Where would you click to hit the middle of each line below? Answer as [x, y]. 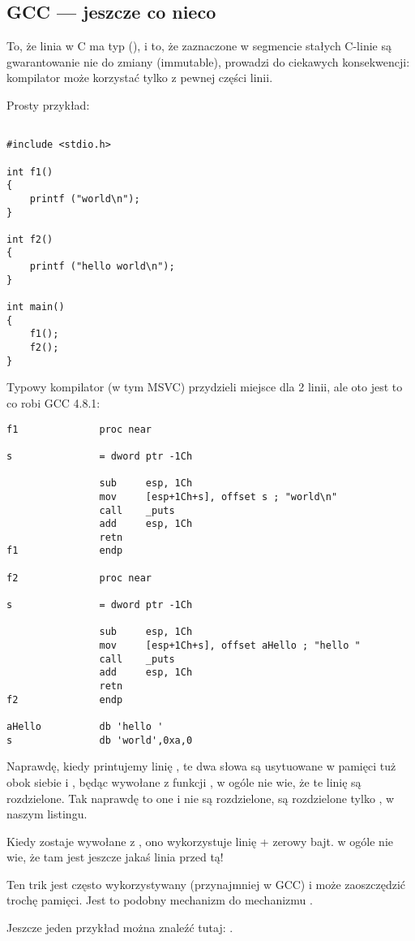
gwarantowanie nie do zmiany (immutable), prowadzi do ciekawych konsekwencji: [208, 61]
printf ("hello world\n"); [102, 267]
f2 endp [65, 699]
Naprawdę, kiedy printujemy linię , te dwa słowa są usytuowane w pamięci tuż [201, 766]
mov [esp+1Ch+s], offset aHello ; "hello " [230, 646]
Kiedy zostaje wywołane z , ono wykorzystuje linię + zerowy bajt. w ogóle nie [200, 841]
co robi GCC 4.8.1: [53, 402]
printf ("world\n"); [85, 199]
